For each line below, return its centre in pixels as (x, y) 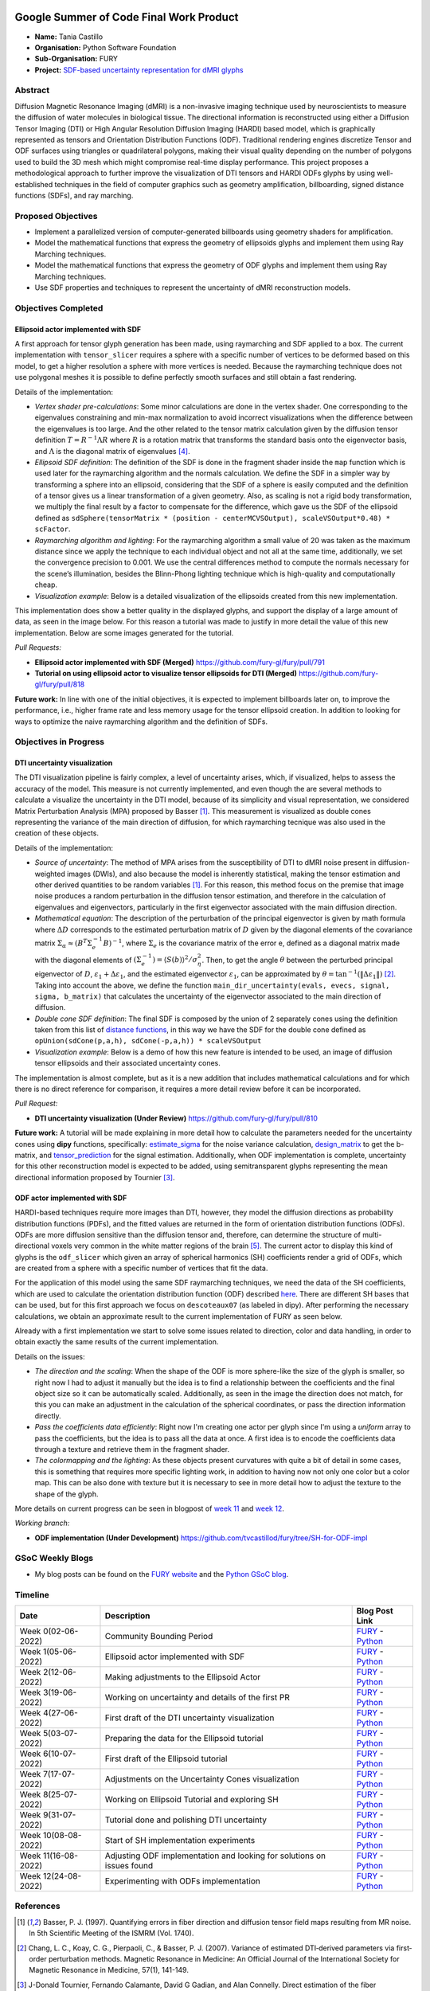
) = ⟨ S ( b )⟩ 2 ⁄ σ (175, 959)
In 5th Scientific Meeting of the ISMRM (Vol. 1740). (111, 1933)
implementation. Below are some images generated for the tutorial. (124, 632)
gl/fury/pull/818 (60, 684)
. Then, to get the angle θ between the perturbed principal (297, 960)
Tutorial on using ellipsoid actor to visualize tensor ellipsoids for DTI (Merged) (166, 673)
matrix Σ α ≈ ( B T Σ (64, 943)
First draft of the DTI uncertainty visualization (190, 1718)
